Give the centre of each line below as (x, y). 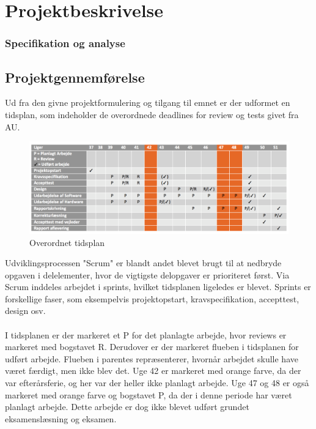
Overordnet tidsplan (67, 242)
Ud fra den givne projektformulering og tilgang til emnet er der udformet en (148, 103)
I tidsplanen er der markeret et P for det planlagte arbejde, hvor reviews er (146, 334)
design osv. (25, 311)
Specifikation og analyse (65, 43)
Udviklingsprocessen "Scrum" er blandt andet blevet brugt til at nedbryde (143, 263)
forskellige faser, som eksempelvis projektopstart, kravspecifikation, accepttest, (152, 298)
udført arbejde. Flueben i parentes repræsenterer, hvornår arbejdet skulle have (152, 358)
